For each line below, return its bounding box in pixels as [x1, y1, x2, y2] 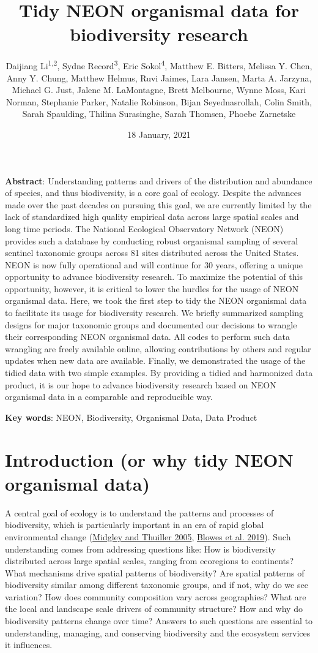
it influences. [5, 638, 53, 651]
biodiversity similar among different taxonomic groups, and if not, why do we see [5, 578, 308, 591]
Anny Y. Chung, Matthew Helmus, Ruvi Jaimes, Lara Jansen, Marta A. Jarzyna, [6, 71, 312, 84]
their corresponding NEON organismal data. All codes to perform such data [5, 330, 290, 343]
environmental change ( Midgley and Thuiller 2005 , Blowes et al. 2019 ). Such [5, 530, 291, 543]
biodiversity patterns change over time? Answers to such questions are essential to [5, 614, 312, 627]
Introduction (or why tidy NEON [5, 447, 294, 472]
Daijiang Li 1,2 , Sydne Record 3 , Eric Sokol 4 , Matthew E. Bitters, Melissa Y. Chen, [6, 58, 312, 72]
